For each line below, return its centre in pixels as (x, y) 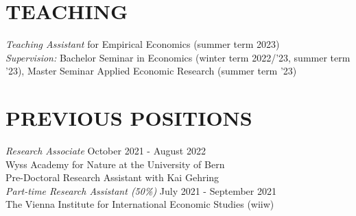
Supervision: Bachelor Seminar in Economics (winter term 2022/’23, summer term (178, 57)
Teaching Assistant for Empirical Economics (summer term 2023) (143, 44)
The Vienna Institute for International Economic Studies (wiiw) (140, 204)
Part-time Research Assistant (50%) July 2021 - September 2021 (141, 190)
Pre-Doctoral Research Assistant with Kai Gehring (112, 177)
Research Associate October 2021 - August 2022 (106, 151)
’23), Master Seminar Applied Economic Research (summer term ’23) (151, 71)
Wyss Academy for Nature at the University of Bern (115, 164)
